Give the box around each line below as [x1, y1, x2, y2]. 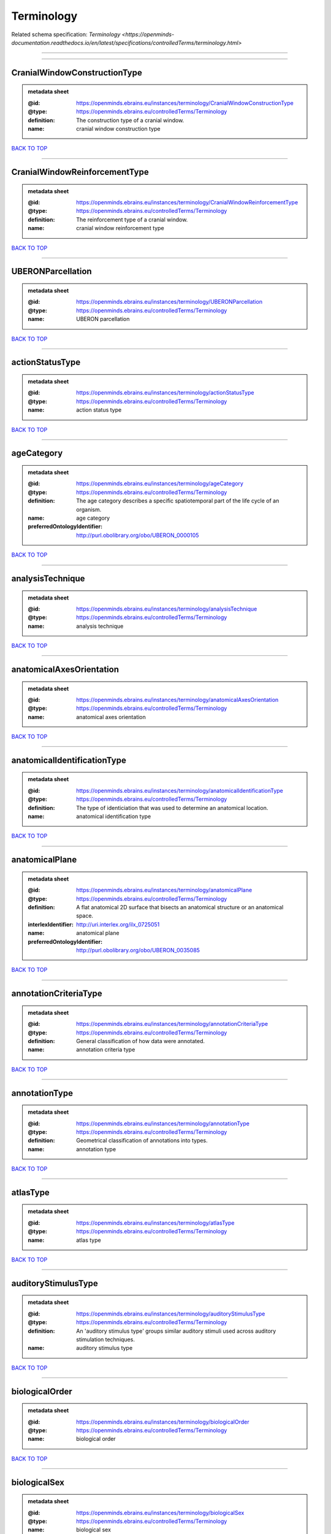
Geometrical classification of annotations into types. [76, 1137, 208, 1144]
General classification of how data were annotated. [76, 1037, 205, 1044]
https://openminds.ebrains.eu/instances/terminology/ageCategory [76, 480, 243, 487]
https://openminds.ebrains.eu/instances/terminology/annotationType [76, 1120, 249, 1127]
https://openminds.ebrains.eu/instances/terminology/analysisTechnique [76, 605, 257, 612]
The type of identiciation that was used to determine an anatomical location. [76, 804, 268, 811]
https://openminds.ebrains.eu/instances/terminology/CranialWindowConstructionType [76, 99, 294, 107]
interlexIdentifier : [28, 920, 74, 928]
